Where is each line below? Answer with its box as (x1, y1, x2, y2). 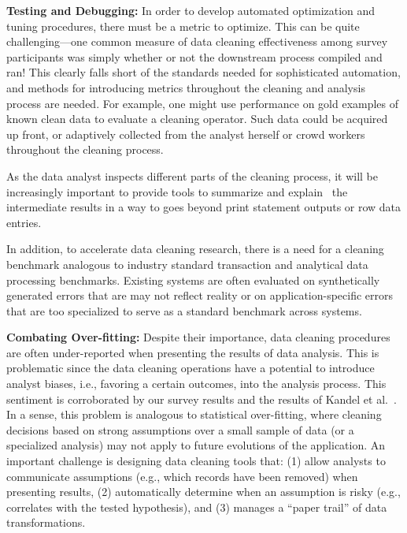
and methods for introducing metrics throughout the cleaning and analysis (6, 79, 365, 95)
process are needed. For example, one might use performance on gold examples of (6, 95, 399, 111)
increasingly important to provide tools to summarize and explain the (6, 183, 348, 199)
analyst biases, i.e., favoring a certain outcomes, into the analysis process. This (6, 375, 387, 392)
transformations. (6, 514, 86, 531)
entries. (6, 214, 42, 230)
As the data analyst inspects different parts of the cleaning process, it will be (6, 167, 378, 184)
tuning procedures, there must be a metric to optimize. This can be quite (6, 17, 360, 34)
